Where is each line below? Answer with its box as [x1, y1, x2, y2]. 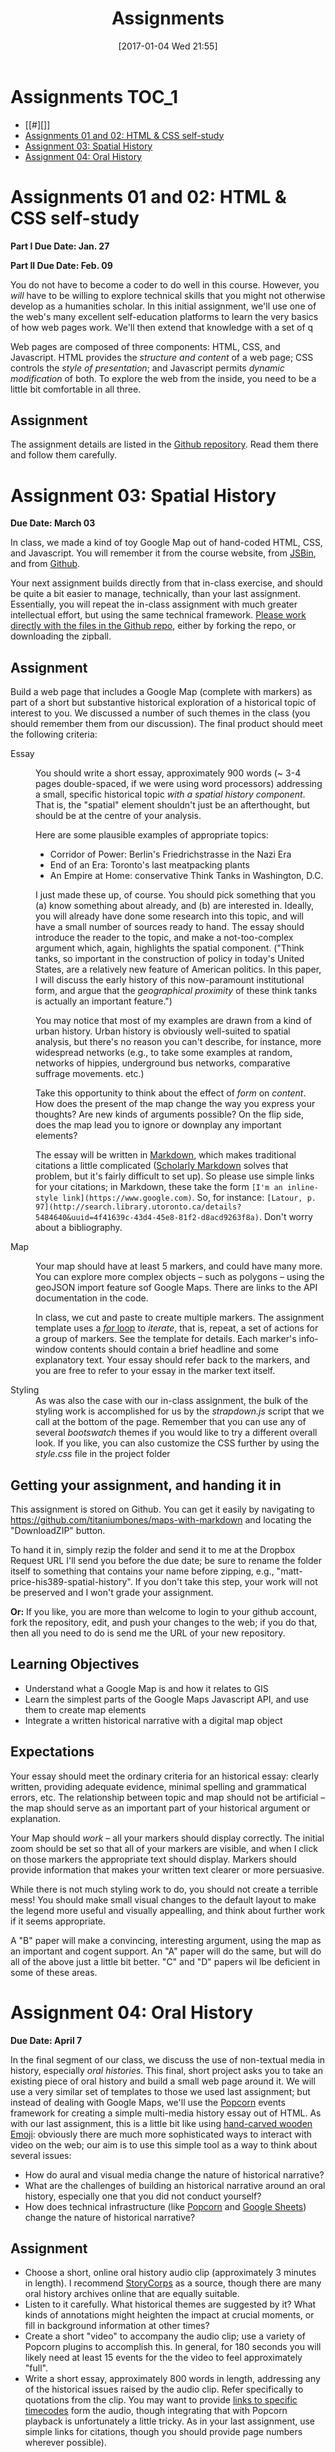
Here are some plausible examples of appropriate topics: [35, 829, 269, 841]
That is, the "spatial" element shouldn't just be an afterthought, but [35, 799, 311, 811]
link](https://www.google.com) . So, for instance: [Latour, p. [61, 1192, 317, 1204]
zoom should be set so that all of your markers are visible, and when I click [10, 1842, 318, 1854]
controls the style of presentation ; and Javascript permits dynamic [10, 362, 285, 374]
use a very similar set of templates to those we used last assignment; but [10, 2085, 311, 2097]
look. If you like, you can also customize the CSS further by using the [35, 1437, 320, 1449]
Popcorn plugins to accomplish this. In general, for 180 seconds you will [24, 2341, 322, 2353]
